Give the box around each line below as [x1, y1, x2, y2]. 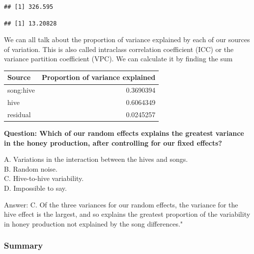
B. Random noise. [4, 163, 57, 174]
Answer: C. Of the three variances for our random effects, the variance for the [4, 199, 238, 209]
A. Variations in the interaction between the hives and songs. [4, 154, 188, 164]
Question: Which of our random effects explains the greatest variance [4, 128, 244, 138]
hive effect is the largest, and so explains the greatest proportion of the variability [4, 209, 251, 219]
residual [7, 109, 31, 119]
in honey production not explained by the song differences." [4, 218, 183, 229]
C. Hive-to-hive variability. [4, 173, 84, 183]
